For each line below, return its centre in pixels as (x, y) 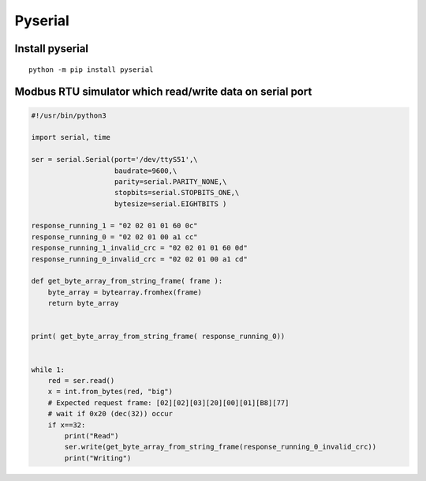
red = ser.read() (81, 380)
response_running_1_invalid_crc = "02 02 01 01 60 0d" (139, 248)
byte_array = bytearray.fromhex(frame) (125, 292)
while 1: (48, 370)
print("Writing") (98, 458)
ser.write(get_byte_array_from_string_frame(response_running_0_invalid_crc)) (220, 447)
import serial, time (71, 137)
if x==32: (67, 425)
